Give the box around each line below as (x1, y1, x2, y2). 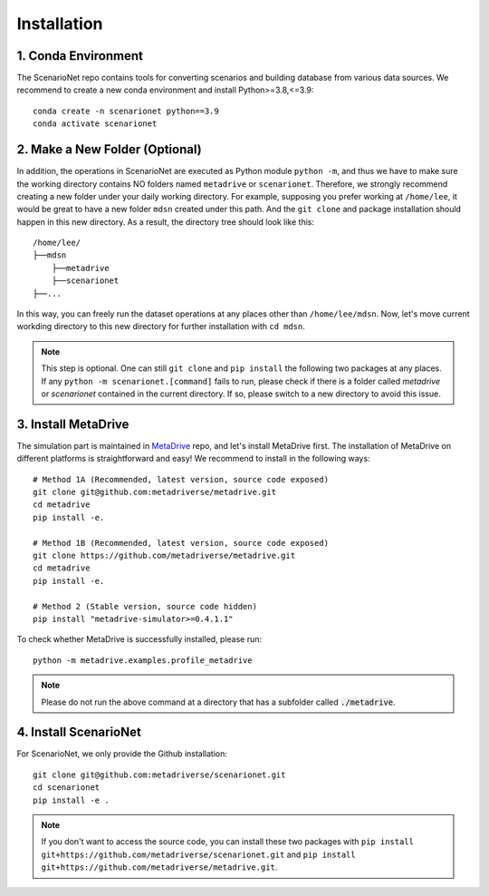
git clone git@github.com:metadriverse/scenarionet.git (33, 769, 286, 780)
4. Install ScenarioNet (16, 725, 142, 740)
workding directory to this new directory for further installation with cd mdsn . (16, 321, 305, 332)
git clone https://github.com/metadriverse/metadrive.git (33, 550, 296, 561)
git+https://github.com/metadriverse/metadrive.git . (41, 862, 278, 872)
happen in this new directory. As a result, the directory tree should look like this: (16, 216, 315, 227)
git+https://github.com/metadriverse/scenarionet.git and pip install (41, 849, 357, 860)
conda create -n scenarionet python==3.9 (33, 105, 219, 116)
